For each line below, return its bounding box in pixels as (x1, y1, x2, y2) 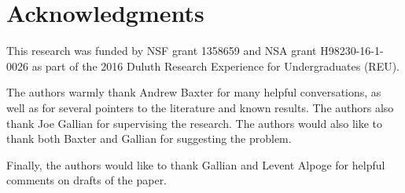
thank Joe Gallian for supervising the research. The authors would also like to (6, 115, 383, 131)
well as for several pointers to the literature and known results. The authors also (6, 99, 394, 115)
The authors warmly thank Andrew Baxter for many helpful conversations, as (6, 84, 381, 100)
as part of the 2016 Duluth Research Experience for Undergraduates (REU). (31, 57, 400, 74)
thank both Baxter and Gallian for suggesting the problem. (6, 130, 292, 147)
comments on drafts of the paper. (6, 172, 168, 188)
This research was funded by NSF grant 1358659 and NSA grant (6, 42, 317, 59)
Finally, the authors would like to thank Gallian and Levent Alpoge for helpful (6, 156, 385, 173)
